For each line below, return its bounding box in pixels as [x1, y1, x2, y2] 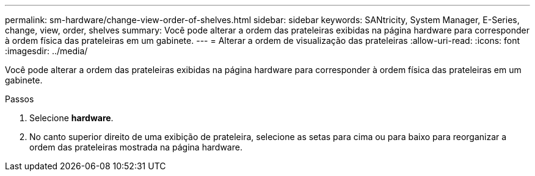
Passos [5, 94, 34, 104]
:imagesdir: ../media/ [5, 46, 88, 56]
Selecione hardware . [29, 113, 114, 123]
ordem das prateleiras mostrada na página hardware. [29, 142, 242, 152]
